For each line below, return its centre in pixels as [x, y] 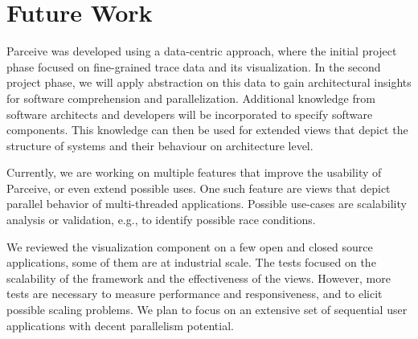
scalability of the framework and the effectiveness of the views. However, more [199, 278]
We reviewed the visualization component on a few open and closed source [190, 246]
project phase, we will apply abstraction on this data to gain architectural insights [209, 82]
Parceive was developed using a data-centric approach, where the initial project [202, 51]
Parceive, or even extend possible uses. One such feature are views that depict [199, 188]
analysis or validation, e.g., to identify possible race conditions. [161, 220]
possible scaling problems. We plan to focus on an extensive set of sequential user [207, 310]
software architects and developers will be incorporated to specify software [190, 114]
